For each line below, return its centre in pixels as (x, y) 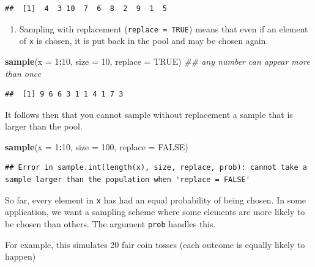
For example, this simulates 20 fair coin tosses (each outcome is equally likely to (155, 244)
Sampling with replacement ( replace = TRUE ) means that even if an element (164, 28)
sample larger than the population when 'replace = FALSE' (128, 180)
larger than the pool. (44, 126)
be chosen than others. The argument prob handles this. (110, 223)
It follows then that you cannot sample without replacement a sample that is (149, 114)
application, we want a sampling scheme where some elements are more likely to (155, 212)
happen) (20, 256)
